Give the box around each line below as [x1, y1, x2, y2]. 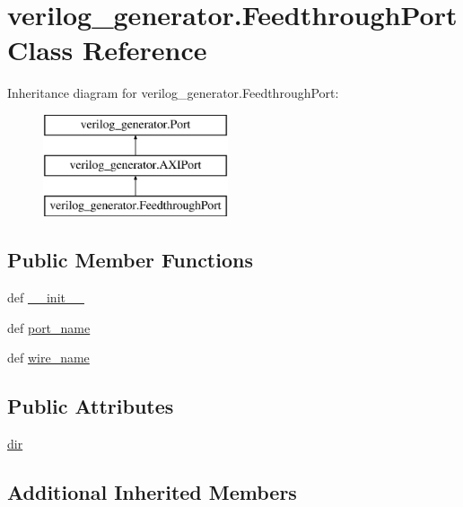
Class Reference [7, 31, 207, 68]
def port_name [7, 318, 91, 337]
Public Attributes [7, 392, 174, 420]
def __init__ [7, 288, 84, 307]
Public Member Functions [7, 246, 253, 274]
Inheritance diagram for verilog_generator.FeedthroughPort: [7, 83, 339, 102]
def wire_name [7, 348, 90, 367]
